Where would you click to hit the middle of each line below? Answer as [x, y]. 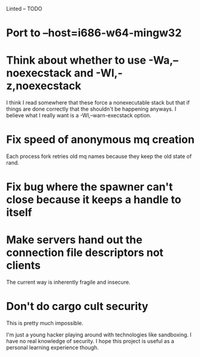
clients [23, 265]
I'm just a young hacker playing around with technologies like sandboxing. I [99, 335]
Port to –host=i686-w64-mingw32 [94, 33]
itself [19, 212]
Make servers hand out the [74, 240]
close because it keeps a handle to [94, 200]
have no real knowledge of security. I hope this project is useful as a [90, 341]
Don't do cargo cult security [77, 307]
